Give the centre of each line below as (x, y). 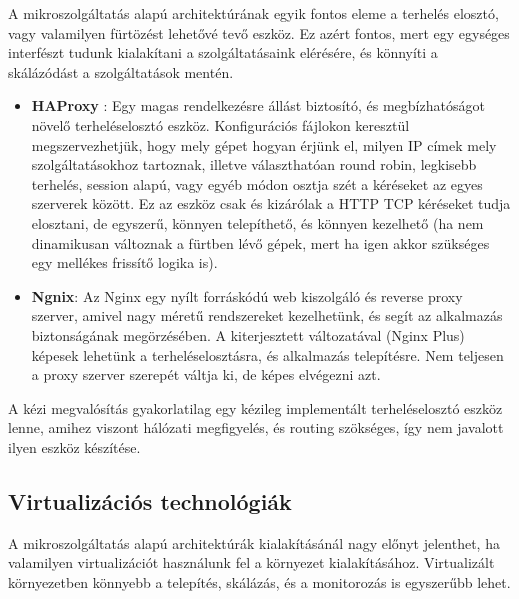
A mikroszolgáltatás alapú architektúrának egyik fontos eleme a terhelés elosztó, (253, 13)
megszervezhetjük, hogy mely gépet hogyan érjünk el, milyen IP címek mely (264, 144)
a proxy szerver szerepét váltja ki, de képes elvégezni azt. (206, 374)
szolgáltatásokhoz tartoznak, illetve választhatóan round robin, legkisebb (254, 164)
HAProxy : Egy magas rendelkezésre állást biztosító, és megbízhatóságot (258, 105)
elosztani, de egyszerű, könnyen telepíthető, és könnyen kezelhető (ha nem (257, 222)
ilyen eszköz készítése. (74, 446)
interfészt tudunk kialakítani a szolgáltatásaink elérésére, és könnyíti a (223, 52)
